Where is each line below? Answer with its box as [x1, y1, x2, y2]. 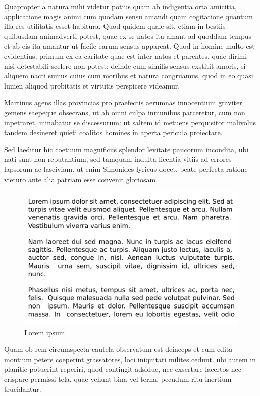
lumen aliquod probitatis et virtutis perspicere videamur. [4, 80, 180, 91]
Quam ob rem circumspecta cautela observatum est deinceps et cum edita [4, 344, 233, 355]
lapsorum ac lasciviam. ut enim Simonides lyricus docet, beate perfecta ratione [4, 163, 248, 174]
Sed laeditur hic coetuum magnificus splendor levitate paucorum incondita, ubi [4, 144, 249, 154]
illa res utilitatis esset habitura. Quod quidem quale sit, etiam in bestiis [4, 21, 226, 31]
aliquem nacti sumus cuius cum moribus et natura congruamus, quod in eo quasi [4, 70, 253, 81]
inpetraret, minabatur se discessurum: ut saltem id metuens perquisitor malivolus [4, 117, 256, 127]
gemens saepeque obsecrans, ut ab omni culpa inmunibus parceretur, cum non [4, 107, 245, 117]
